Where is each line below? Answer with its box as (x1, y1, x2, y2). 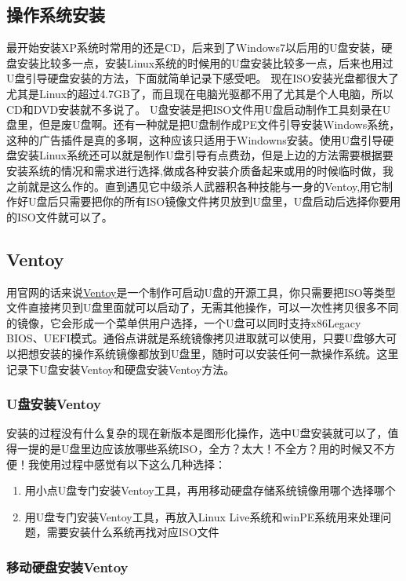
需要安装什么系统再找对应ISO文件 (46, 524, 219, 540)
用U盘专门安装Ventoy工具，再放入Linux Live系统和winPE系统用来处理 (24, 508, 381, 524)
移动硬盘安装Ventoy (6, 557, 129, 576)
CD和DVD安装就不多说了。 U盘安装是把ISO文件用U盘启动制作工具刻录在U (6, 100, 391, 117)
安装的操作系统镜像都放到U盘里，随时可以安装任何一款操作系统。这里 (38, 345, 399, 361)
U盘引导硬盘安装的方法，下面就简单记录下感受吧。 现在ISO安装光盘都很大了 (6, 70, 399, 86)
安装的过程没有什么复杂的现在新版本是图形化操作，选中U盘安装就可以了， (6, 425, 388, 441)
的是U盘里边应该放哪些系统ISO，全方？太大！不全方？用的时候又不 (38, 440, 385, 456)
